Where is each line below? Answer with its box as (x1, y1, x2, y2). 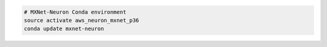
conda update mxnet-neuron (24, 25, 104, 33)
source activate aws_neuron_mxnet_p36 (24, 17, 139, 23)
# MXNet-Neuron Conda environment (24, 8, 127, 15)
